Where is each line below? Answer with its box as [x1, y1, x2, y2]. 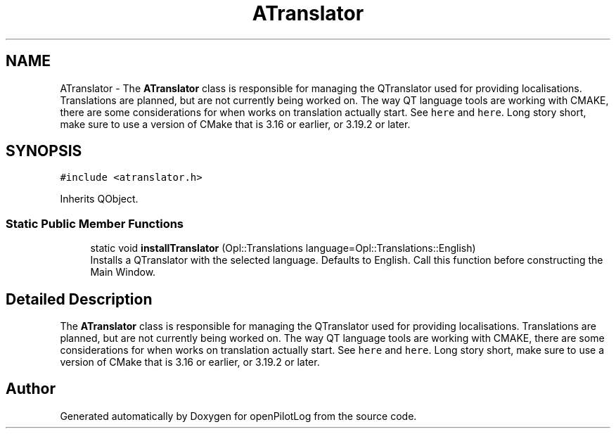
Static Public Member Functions [6, 216, 184, 231]
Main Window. [90, 266, 156, 279]
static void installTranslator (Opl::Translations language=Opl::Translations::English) [90, 242, 476, 255]
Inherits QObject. [60, 193, 139, 205]
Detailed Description [6, 290, 153, 308]
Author [6, 380, 56, 398]
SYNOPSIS [6, 142, 82, 160]
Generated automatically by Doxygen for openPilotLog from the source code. [60, 409, 417, 422]
